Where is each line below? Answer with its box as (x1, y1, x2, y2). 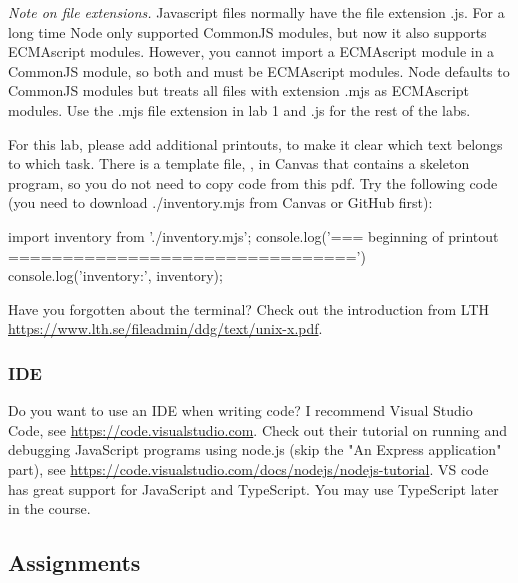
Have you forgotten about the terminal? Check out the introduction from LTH (8, 298, 490, 319)
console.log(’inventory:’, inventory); (8, 265, 223, 286)
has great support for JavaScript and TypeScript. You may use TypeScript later (8, 478, 499, 499)
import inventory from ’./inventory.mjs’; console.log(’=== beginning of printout (8, 225, 499, 246)
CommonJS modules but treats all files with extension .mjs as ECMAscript (8, 80, 470, 101)
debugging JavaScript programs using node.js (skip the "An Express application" (8, 439, 502, 460)
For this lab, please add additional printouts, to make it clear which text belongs (8, 133, 503, 154)
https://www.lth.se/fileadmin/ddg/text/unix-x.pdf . (8, 318, 323, 339)
